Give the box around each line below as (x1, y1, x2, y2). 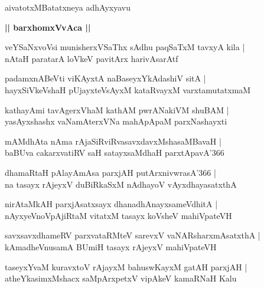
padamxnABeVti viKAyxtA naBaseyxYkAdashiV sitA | (5, 72, 206, 84)
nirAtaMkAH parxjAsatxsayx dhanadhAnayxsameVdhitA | (5, 198, 218, 210)
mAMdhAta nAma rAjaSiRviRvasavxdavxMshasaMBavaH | (5, 135, 221, 147)
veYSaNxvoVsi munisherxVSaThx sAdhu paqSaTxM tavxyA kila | (5, 41, 245, 53)
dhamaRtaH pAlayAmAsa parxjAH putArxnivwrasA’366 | (5, 166, 216, 178)
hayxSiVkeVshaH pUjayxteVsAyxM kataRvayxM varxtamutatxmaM (5, 83, 251, 96)
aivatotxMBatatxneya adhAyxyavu (5, 1, 131, 13)
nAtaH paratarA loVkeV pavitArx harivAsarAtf (5, 52, 178, 64)
